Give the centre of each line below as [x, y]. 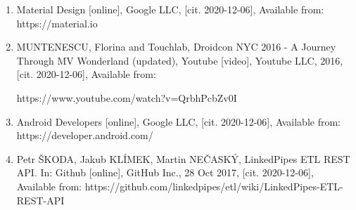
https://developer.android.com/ [85, 135]
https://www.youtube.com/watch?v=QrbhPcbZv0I [127, 97]
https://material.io [57, 23]
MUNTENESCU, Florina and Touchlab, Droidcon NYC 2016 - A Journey [176, 47]
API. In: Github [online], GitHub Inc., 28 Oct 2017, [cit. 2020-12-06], [165, 172]
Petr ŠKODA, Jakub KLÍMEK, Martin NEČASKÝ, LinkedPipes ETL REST [183, 158]
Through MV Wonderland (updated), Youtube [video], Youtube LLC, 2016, [180, 60]
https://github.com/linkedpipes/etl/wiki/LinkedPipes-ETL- [214, 186]
